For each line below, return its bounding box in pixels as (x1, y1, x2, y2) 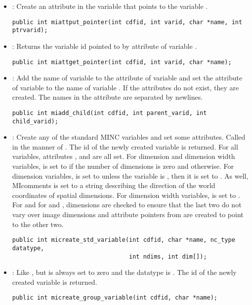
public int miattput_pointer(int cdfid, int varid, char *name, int (12, 18, 243, 26)
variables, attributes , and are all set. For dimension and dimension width (12, 151, 235, 161)
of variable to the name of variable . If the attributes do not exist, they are (12, 82, 239, 92)
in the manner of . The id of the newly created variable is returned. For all (12, 141, 238, 152)
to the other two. (12, 219, 64, 229)
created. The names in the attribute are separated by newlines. (12, 92, 203, 102)
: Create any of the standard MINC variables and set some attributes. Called (12, 132, 246, 142)
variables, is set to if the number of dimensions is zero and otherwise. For (12, 161, 234, 171)
